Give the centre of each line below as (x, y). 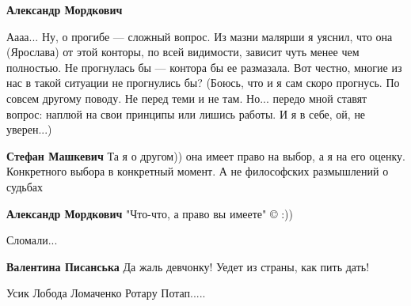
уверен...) (29, 129)
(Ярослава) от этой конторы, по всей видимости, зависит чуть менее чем (183, 52)
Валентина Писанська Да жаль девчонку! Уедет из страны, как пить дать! (188, 266)
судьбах (25, 186)
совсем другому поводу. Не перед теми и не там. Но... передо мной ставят (187, 98)
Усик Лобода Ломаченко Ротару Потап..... (106, 293)
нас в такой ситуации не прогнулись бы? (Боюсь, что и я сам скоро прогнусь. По (203, 83)
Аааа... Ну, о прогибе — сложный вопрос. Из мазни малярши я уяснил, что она (200, 36)
